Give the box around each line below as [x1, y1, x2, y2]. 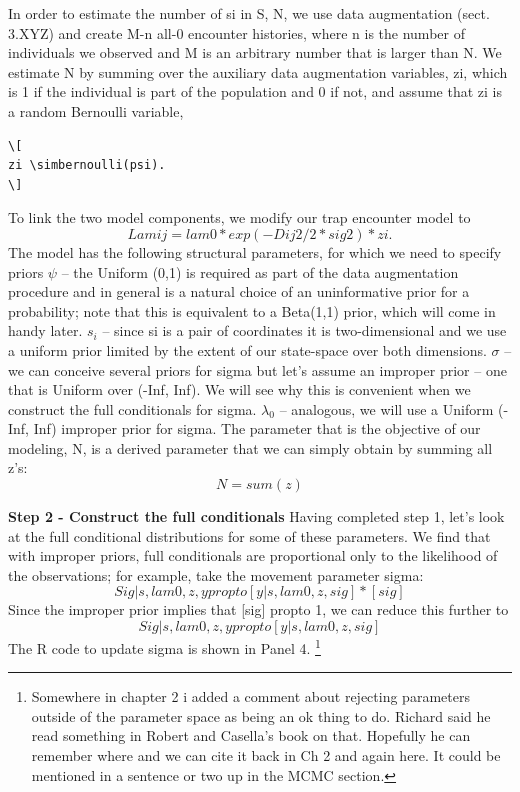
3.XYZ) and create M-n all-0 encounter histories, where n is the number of [8, 22, 465, 43]
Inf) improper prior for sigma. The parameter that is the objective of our [33, 418, 481, 439]
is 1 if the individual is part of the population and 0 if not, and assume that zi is [8, 81, 502, 102]
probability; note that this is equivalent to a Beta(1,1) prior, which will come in [8, 300, 496, 321]
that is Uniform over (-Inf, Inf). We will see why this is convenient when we [8, 379, 471, 400]
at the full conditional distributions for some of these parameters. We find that [8, 525, 491, 546]
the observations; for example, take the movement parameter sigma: [8, 564, 424, 585]
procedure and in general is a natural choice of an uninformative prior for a [8, 281, 470, 302]
